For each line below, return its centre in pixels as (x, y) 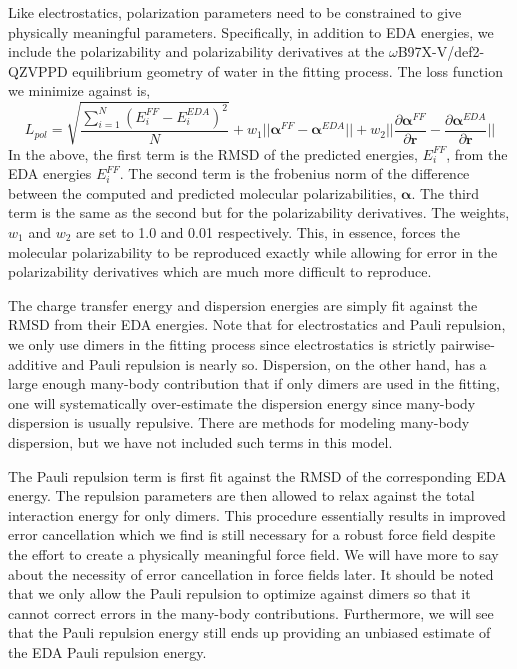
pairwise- (468, 344)
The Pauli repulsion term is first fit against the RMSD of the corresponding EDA (257, 475)
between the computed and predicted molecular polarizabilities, (202, 192)
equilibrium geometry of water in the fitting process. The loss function (287, 70)
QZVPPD (38, 70)
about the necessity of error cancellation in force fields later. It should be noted (251, 573)
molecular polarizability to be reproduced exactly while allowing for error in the (253, 251)
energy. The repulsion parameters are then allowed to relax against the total (241, 495)
